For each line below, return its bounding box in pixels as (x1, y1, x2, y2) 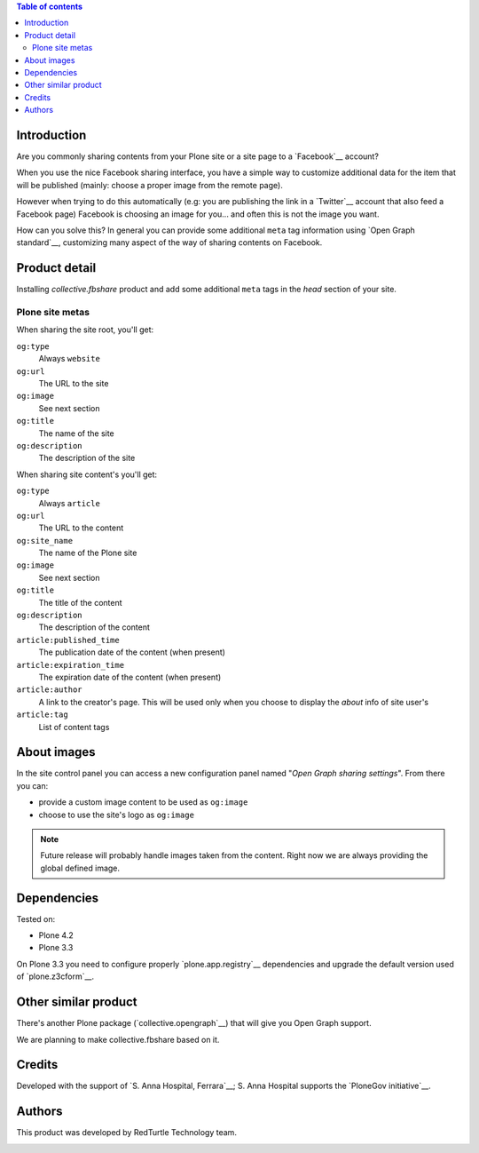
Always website (38, 354, 101, 364)
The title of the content (38, 597, 123, 608)
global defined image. (40, 863, 120, 873)
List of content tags (38, 721, 110, 732)
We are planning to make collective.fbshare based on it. (16, 1034, 220, 1045)
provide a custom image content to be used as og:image (38, 797, 248, 807)
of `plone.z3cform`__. (16, 971, 95, 982)
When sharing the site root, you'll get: (16, 324, 154, 335)
